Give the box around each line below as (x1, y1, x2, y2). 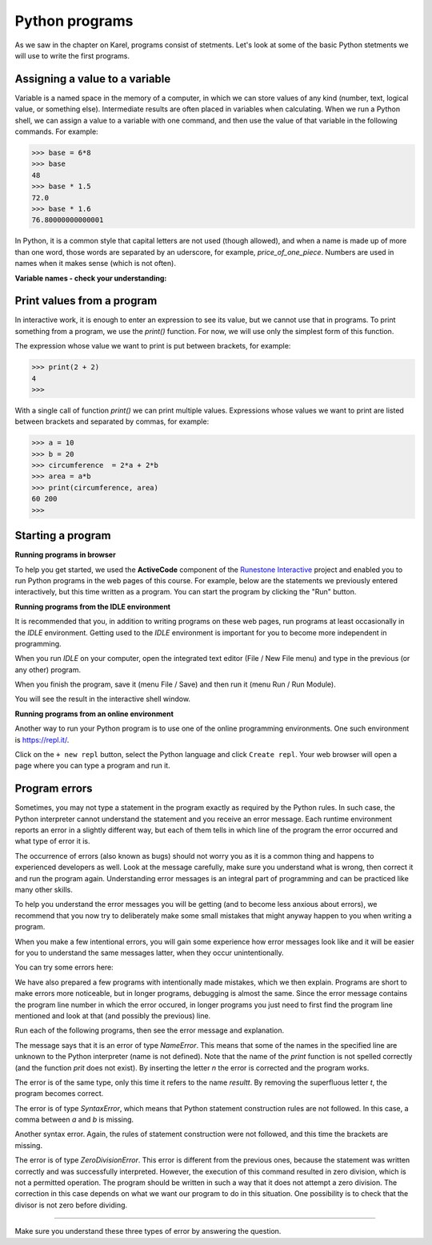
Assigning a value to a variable (14, 72, 171, 86)
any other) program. (14, 665, 82, 675)
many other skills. (14, 885, 74, 895)
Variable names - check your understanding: (14, 273, 167, 283)
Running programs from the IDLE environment (14, 602, 171, 611)
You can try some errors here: (14, 962, 114, 973)
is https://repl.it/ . (14, 735, 70, 744)
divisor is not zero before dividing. (14, 1200, 128, 1210)
